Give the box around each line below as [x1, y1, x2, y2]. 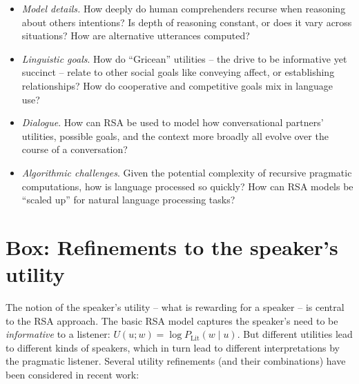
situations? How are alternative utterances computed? [21, 28, 250, 43]
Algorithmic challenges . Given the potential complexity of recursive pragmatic [21, 165, 352, 179]
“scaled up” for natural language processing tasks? [21, 192, 235, 207]
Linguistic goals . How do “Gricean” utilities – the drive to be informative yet [21, 51, 347, 65]
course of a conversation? [21, 142, 128, 156]
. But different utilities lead [237, 327, 353, 341]
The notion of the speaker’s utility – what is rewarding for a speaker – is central [6, 300, 345, 314]
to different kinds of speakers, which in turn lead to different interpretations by [6, 340, 340, 354]
